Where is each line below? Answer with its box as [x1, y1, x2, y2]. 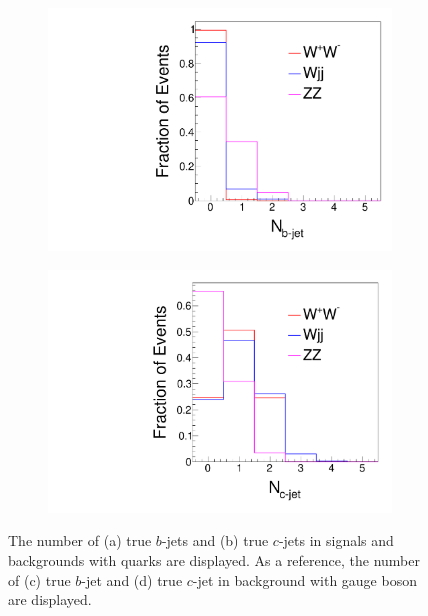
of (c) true [8, 569, 71, 590]
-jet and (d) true [81, 569, 183, 590]
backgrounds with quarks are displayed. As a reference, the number [8, 550, 420, 570]
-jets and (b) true [161, 530, 269, 551]
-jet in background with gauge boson [192, 569, 417, 590]
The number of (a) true [8, 530, 152, 551]
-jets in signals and [278, 530, 394, 551]
